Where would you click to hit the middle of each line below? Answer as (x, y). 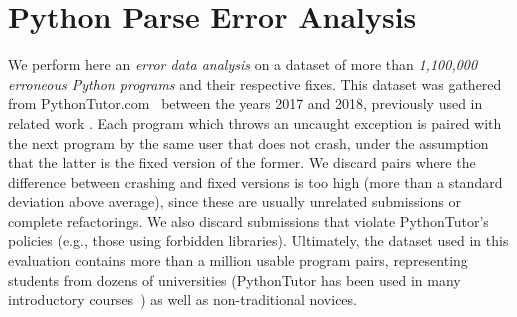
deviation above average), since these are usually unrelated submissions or (234, 201)
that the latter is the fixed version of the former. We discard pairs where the (242, 162)
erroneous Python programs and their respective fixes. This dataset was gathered (255, 83)
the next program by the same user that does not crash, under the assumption (248, 142)
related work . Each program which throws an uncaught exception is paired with (255, 122)
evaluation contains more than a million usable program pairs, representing (238, 260)
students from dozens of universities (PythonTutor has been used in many (234, 279)
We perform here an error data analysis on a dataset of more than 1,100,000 (243, 64)
